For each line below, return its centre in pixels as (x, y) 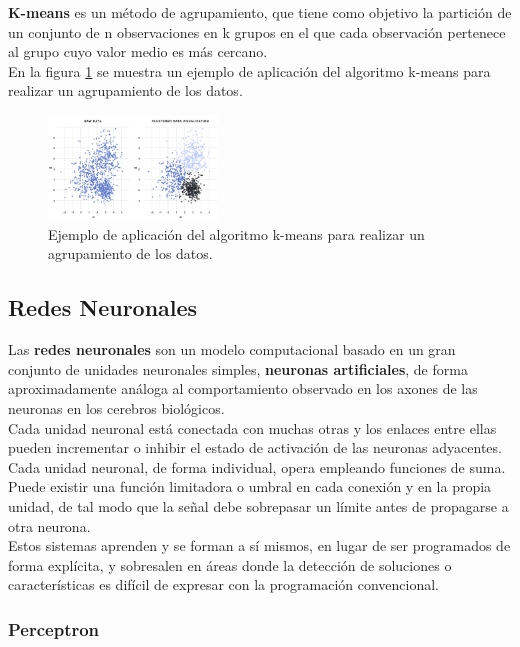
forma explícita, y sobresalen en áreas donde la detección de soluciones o (230, 564)
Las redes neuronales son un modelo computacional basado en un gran (232, 349)
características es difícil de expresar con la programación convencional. (224, 584)
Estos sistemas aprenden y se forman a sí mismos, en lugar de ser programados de (259, 545)
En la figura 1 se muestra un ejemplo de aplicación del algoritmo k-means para (249, 70)
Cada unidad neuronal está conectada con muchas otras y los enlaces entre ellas (252, 427)
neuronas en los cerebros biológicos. (116, 408)
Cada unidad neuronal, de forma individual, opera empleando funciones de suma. (257, 466)
